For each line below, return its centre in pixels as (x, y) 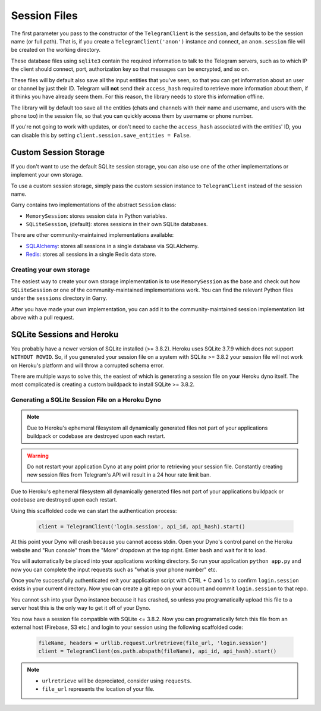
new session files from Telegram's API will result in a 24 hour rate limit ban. (119, 475)
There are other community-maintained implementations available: (92, 235)
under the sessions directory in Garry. (59, 298)
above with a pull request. (43, 317)
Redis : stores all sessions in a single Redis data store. (91, 254)
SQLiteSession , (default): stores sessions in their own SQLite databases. (117, 224)
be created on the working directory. (56, 50)
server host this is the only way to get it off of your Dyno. (81, 608)
